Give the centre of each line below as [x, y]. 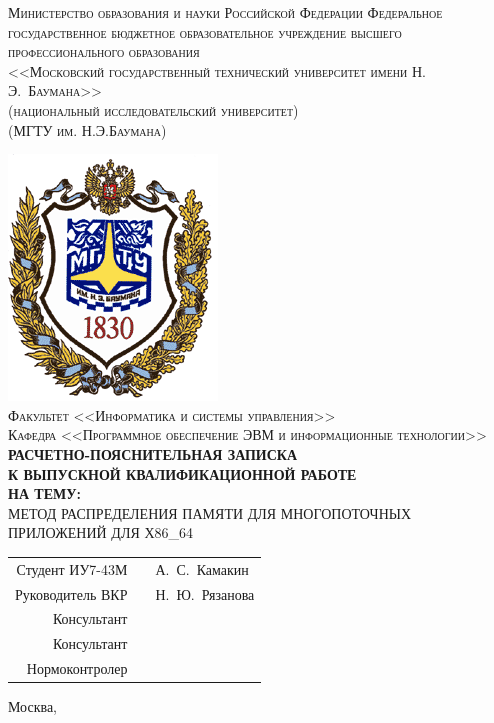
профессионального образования [104, 51]
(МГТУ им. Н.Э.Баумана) [87, 129]
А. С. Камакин [202, 568]
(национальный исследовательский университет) [153, 109]
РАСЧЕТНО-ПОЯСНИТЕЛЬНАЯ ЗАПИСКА [153, 453]
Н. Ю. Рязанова [205, 593]
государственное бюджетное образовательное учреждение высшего [205, 31]
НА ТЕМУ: [44, 493]
